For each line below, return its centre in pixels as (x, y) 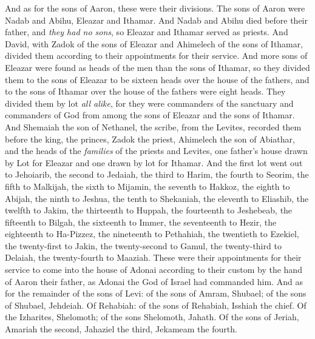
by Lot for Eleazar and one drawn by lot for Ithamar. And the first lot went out (154, 162)
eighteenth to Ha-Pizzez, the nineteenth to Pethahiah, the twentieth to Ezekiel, (152, 234)
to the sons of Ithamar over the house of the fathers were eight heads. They (145, 91)
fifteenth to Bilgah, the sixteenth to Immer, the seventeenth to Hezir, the (141, 222)
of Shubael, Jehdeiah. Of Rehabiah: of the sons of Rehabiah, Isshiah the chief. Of (156, 305)
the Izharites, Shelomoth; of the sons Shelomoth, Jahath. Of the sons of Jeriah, (152, 317)
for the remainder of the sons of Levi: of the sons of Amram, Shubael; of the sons (156, 293)
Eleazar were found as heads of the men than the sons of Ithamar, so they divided (157, 67)
